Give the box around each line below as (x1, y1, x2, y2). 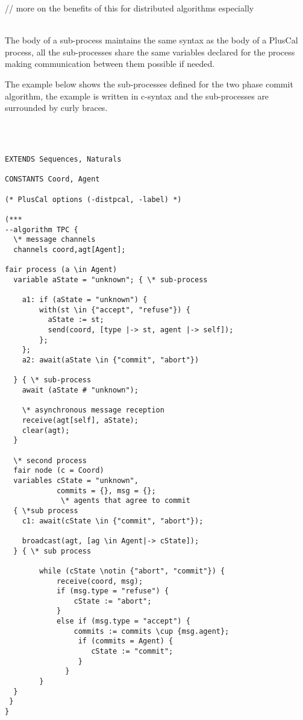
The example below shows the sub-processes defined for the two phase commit (5, 77, 293, 90)
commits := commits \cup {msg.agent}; (73, 627, 230, 636)
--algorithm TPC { (5, 225, 78, 234)
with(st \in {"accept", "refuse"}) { (39, 305, 190, 314)
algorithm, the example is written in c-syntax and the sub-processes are (5, 89, 269, 102)
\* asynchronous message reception (22, 406, 164, 415)
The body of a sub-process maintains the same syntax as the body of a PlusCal (5, 34, 298, 46)
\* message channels (13, 235, 96, 244)
